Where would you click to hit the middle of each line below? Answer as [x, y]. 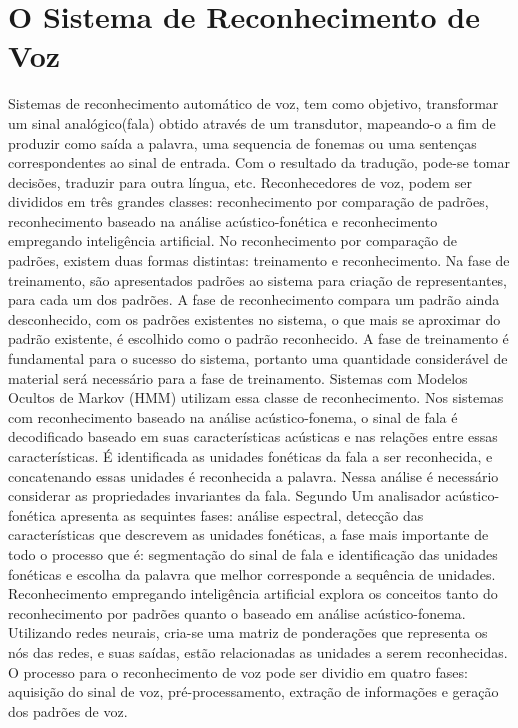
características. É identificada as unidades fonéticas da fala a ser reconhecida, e [250, 456]
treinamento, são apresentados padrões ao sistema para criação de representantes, [257, 279]
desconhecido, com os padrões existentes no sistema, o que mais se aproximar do [254, 318]
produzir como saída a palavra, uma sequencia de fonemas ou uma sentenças [242, 142]
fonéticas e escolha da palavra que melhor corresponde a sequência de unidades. [252, 573]
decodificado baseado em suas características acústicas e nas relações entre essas [253, 436]
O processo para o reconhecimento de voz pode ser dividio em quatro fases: [238, 671]
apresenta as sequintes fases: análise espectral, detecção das [242, 514]
